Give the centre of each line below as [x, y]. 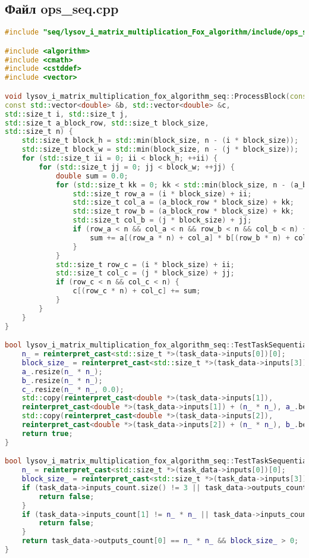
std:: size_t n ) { [39, 132]
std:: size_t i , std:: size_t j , [67, 114]
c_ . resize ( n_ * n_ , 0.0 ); [73, 389]
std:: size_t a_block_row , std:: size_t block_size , [107, 123]
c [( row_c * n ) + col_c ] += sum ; [137, 291]
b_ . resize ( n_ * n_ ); [62, 380]
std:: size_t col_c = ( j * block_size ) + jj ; [145, 273]
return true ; [47, 433]
